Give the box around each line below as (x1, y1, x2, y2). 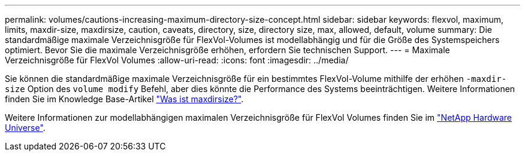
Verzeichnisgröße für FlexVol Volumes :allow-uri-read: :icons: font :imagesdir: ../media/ (5, 55, 349, 65)
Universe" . (5, 123, 46, 133)
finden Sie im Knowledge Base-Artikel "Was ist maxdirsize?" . (5, 94, 244, 104)
